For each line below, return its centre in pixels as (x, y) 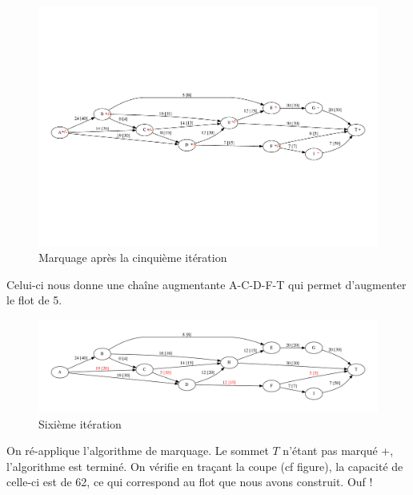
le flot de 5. (34, 300)
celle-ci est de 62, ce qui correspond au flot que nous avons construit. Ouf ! (190, 482)
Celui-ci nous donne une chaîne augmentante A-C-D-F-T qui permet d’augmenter (206, 284)
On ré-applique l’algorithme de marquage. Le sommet (138, 451)
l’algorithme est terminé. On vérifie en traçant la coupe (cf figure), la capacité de (205, 466)
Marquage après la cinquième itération (133, 258)
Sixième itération (80, 423)
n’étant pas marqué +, (338, 451)
